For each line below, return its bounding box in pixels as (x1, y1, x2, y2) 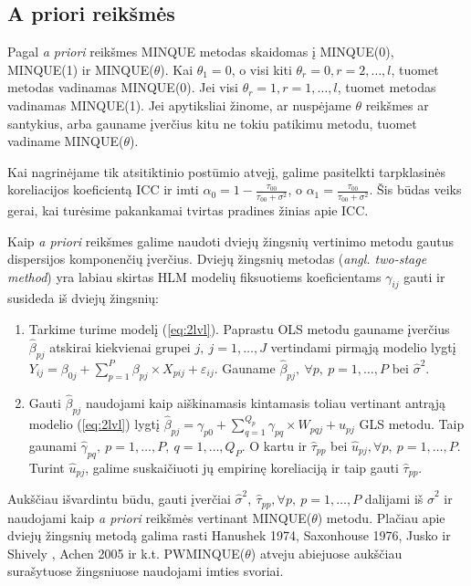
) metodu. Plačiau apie (317, 508, 445, 527)
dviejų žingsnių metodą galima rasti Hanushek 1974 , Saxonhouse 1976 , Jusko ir (7, 526, 451, 545)
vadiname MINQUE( (7, 131, 124, 151)
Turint (28, 457, 65, 476)
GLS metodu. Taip (359, 414, 465, 434)
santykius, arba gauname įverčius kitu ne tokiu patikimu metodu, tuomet (7, 113, 417, 132)
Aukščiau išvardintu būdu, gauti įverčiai (7, 489, 231, 508)
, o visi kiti (231, 59, 292, 78)
